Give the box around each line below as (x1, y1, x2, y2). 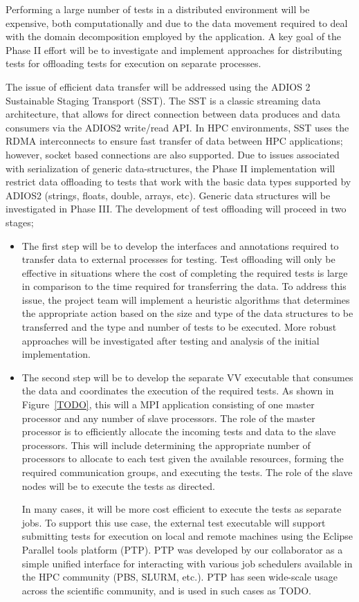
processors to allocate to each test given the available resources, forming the (21, 451, 344, 466)
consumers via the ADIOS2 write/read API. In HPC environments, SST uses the (6, 120, 349, 134)
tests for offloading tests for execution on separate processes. (6, 56, 261, 71)
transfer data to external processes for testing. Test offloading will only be (21, 252, 335, 266)
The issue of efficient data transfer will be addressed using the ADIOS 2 (6, 79, 311, 93)
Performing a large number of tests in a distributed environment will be (6, 2, 310, 16)
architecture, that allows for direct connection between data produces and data (6, 107, 340, 121)
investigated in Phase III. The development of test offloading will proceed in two (6, 201, 347, 216)
